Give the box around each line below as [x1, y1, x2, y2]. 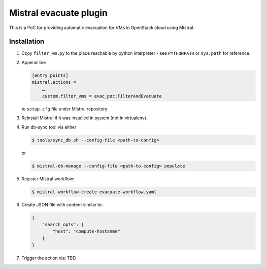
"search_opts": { [42, 222, 84, 228]
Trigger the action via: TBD [21, 255, 76, 261]
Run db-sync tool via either [21, 124, 77, 130]
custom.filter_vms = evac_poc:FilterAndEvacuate [42, 94, 162, 99]
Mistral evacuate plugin [9, 7, 108, 18]
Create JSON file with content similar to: [21, 202, 103, 207]
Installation [9, 37, 44, 46]
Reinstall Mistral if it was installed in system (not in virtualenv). [21, 115, 148, 121]
